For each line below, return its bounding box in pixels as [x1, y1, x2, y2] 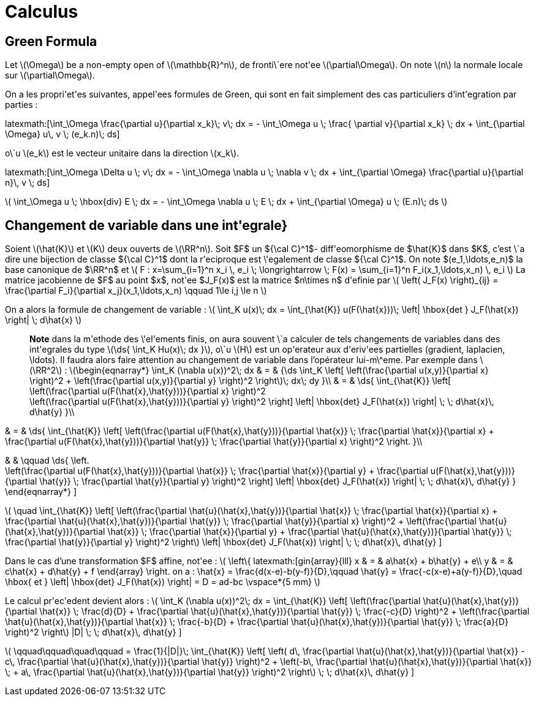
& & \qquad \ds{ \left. [5, 455, 89, 466]
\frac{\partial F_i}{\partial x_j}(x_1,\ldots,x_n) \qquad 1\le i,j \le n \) [5, 285, 267, 296]
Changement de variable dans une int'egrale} [5, 217, 288, 233]
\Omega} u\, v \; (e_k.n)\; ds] [5, 129, 120, 140]
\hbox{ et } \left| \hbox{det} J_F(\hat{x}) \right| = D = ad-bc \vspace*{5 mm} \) [5, 577, 320, 588]
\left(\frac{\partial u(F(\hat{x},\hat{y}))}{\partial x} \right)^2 [29, 386, 266, 397]
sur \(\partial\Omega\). [5, 70, 95, 81]
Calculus [5, 1, 78, 22]
